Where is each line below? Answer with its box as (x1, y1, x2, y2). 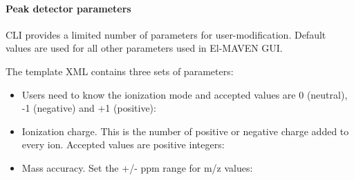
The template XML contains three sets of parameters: (6, 63, 234, 78)
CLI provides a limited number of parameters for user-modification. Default (6, 27, 326, 41)
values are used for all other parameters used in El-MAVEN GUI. (6, 41, 283, 55)
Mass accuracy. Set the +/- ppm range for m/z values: (21, 160, 253, 174)
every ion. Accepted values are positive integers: (21, 137, 225, 152)
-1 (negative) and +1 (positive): (21, 101, 156, 115)
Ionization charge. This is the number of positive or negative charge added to (21, 123, 349, 138)
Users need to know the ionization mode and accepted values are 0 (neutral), (21, 87, 348, 101)
